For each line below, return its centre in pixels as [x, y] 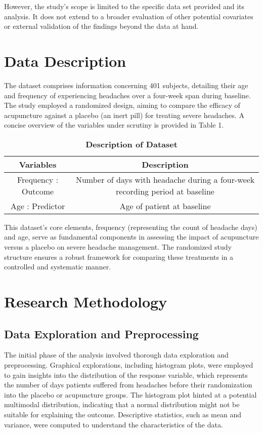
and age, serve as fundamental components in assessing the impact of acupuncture [131, 237]
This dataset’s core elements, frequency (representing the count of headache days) [131, 227]
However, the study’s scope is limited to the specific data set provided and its [124, 6]
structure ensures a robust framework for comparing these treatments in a [119, 257]
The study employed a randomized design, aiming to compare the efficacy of [122, 105]
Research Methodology [86, 302]
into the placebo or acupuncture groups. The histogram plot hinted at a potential [130, 394]
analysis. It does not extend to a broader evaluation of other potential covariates [129, 16]
